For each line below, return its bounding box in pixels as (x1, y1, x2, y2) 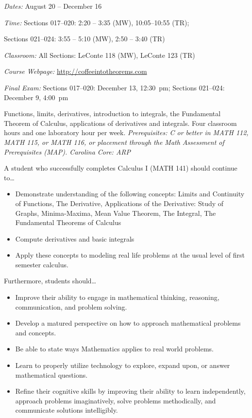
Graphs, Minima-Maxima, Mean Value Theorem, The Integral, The (15, 208, 216, 218)
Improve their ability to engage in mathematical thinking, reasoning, (15, 292, 219, 302)
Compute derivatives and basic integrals (15, 233, 134, 244)
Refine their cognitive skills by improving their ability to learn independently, (15, 386, 246, 396)
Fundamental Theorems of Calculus (15, 217, 121, 227)
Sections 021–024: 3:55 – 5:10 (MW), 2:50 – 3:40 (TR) (4, 34, 165, 44)
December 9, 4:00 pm (4, 92, 68, 102)
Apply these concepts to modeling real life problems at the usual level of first (15, 250, 245, 260)
